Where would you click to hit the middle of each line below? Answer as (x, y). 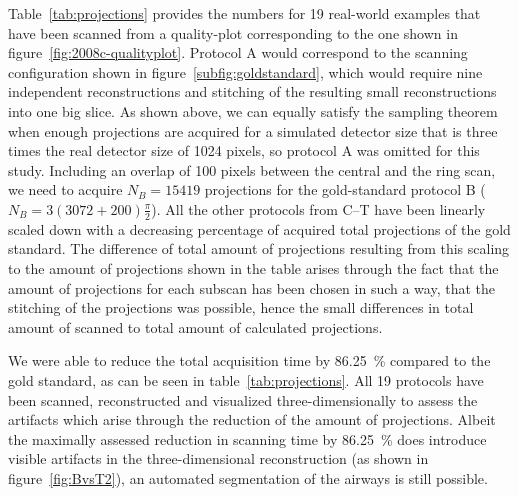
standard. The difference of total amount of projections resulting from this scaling (259, 248)
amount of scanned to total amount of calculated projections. (195, 326)
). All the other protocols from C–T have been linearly (318, 208)
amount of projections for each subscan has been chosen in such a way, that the (252, 287)
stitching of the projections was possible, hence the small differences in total (241, 307)
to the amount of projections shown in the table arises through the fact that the (253, 267)
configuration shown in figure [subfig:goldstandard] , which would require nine (245, 71)
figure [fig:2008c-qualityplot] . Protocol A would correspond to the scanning (238, 52)
